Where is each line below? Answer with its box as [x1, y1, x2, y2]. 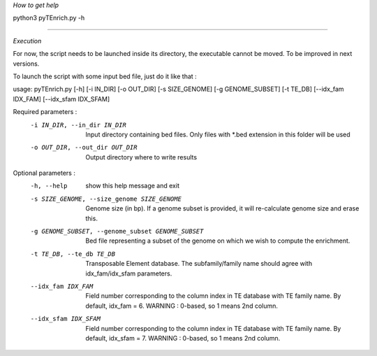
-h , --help [30, 182, 68, 190]
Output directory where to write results [85, 152, 198, 161]
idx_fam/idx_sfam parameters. [85, 269, 172, 278]
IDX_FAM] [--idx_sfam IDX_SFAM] [13, 94, 110, 103]
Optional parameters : [13, 169, 76, 178]
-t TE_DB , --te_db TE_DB [30, 250, 115, 258]
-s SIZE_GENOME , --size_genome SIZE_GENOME [30, 194, 182, 203]
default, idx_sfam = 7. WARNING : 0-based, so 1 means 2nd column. [85, 334, 281, 342]
